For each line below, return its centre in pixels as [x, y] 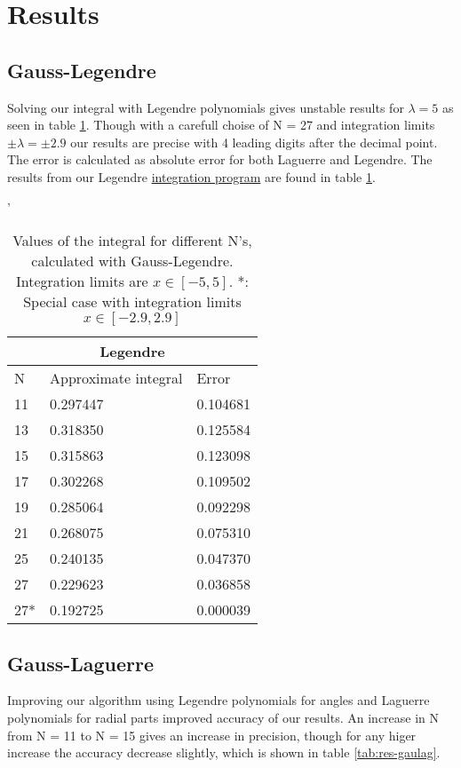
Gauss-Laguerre [81, 663]
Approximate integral [116, 378]
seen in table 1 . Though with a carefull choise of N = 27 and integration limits [221, 125]
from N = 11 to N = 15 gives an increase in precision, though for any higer [212, 735]
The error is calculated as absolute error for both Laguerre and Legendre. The [220, 159]
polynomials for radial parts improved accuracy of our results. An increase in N [223, 717]
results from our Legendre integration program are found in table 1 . [191, 176]
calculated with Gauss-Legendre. [132, 261]
